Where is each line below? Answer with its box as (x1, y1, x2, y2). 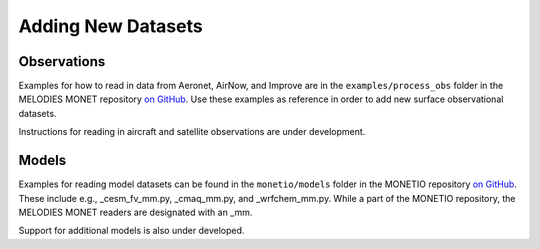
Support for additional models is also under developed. (18, 225, 245, 237)
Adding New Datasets (18, 15, 204, 37)
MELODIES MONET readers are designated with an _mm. (18, 206, 253, 218)
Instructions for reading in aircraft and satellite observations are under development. (18, 126, 366, 138)
